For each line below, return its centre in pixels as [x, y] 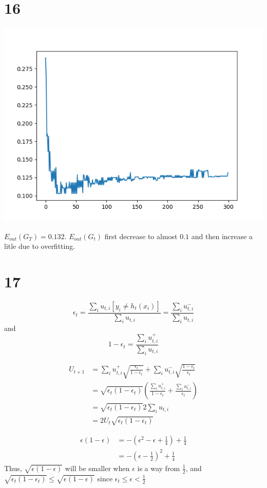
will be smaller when [97, 468]
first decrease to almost [141, 236]
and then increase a [222, 236]
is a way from [159, 468]
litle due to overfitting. [40, 246]
